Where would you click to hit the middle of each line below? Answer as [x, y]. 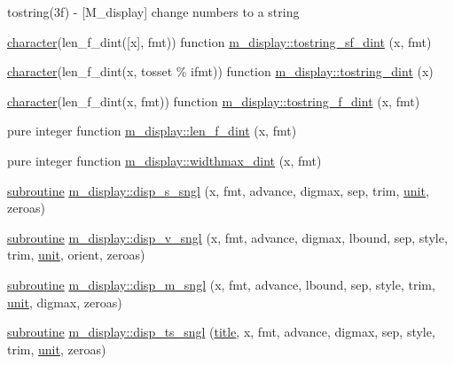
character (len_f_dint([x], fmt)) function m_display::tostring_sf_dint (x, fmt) [219, 41]
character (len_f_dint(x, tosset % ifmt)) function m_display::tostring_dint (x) [220, 71]
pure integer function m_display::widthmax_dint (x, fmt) [164, 160]
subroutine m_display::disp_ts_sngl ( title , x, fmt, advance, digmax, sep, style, [221, 332]
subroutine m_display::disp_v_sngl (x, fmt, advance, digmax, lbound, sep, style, [227, 237]
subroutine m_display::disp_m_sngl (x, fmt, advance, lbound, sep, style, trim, [221, 284]
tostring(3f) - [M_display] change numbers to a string [153, 12]
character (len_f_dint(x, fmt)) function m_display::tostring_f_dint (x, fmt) [214, 101]
